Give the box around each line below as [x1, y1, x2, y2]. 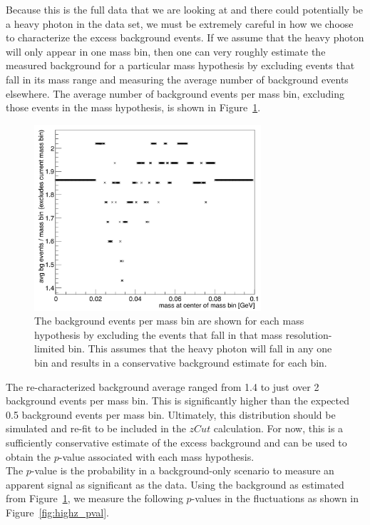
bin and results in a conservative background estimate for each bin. [34, 355, 327, 369]
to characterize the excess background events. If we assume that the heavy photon [6, 30, 364, 45]
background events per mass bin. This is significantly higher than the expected [6, 393, 350, 408]
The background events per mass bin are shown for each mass [34, 313, 304, 328]
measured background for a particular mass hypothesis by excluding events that [6, 58, 355, 73]
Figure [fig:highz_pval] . [6, 504, 109, 519]
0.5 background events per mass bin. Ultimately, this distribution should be [6, 407, 336, 422]
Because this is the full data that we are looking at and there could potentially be [6, 2, 364, 16]
